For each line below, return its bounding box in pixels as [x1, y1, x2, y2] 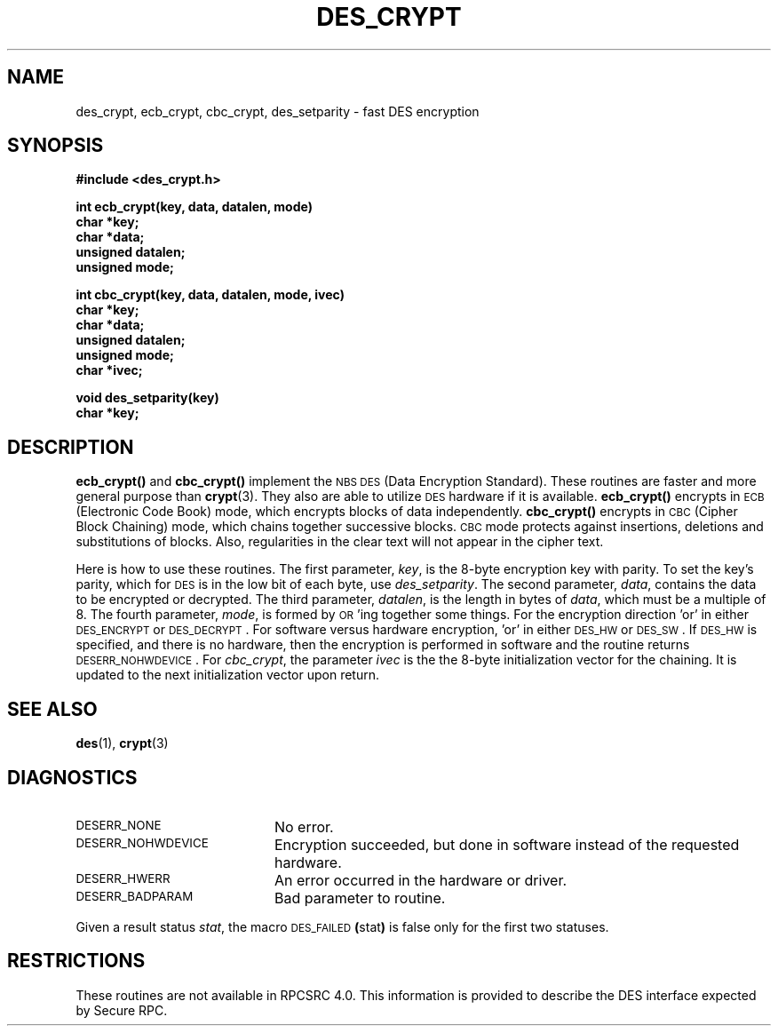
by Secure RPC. [75, 1002, 168, 1018]
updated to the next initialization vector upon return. [75, 667, 380, 683]
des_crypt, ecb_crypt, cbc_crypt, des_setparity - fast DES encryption [75, 103, 480, 119]
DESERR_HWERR [75, 870, 171, 886]
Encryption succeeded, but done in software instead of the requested [274, 835, 740, 854]
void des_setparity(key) [75, 390, 219, 406]
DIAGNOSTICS [7, 766, 138, 789]
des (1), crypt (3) [75, 735, 169, 751]
